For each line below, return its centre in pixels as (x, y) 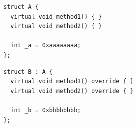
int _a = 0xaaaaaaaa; (46, 46)
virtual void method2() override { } (72, 91)
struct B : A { (28, 72)
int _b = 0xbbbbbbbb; (46, 110)
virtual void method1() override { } (72, 81)
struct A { (21, 7)
